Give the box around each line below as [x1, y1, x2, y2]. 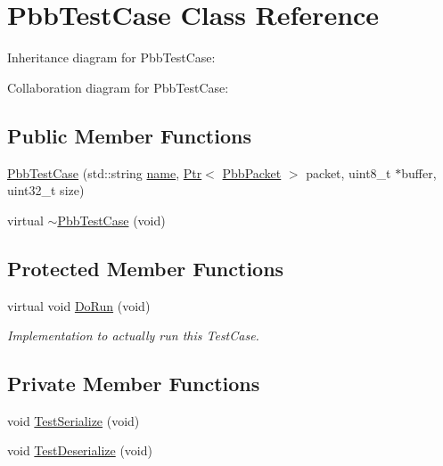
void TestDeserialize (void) [7, 441, 152, 460]
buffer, [401, 163, 437, 182]
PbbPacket [222, 163, 282, 182]
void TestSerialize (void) [7, 411, 140, 429]
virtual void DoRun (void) [7, 296, 151, 315]
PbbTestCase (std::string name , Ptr [7, 163, 202, 182]
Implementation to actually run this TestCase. [7, 326, 259, 345]
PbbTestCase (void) [57, 210, 166, 229]
